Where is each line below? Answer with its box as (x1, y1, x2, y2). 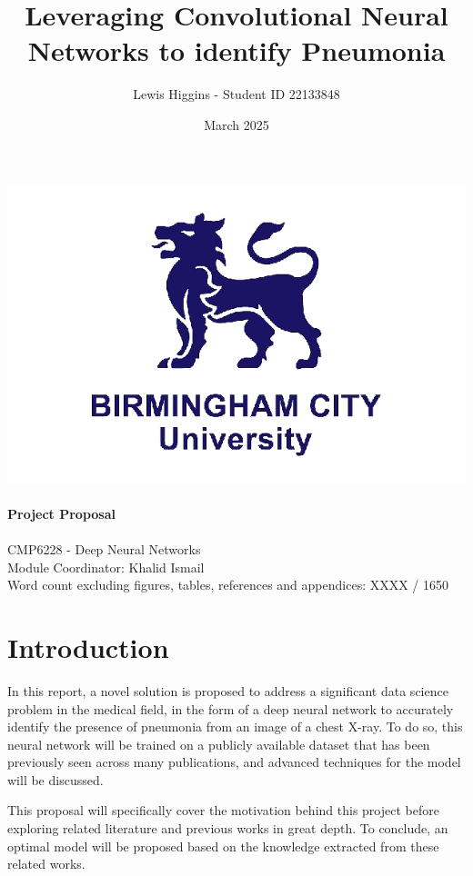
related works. (7, 854, 86, 873)
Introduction (7, 628, 169, 665)
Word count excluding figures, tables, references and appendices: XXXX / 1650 (7, 575, 449, 594)
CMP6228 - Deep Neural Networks (7, 540, 201, 558)
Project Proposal (7, 503, 116, 523)
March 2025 (204, 114, 269, 134)
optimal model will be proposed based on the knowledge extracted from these (7, 836, 439, 855)
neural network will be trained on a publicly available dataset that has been (7, 734, 430, 753)
